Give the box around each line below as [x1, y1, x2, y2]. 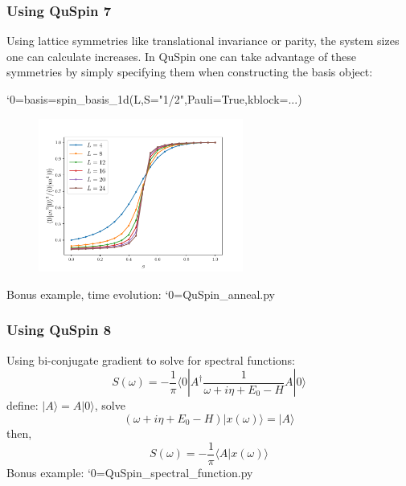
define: [6, 397, 39, 414]
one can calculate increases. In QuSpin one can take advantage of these [6, 47, 357, 64]
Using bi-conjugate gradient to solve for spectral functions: [6, 351, 296, 368]
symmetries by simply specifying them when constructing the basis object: [6, 63, 373, 80]
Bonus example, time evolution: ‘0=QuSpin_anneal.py [6, 285, 275, 302]
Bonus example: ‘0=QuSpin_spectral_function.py [6, 464, 253, 480]
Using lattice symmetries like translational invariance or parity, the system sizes [6, 32, 400, 49]
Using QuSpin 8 [6, 320, 112, 340]
